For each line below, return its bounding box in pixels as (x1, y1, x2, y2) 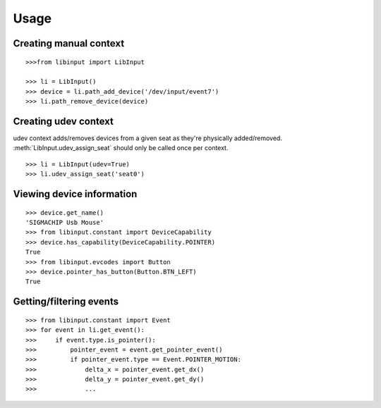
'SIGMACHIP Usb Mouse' (25, 218, 104, 226)
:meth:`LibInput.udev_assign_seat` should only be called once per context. (13, 144, 229, 152)
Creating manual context (13, 37, 125, 49)
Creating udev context (13, 115, 114, 127)
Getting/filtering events (13, 296, 119, 308)
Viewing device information (13, 188, 138, 200)
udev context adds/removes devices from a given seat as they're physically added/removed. (13, 134, 282, 142)
